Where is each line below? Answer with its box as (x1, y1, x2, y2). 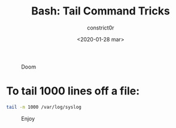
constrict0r (86, 24, 115, 31)
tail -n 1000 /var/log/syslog (6, 104, 82, 110)
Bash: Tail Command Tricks (31, 4, 171, 18)
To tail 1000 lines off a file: (6, 84, 140, 98)
